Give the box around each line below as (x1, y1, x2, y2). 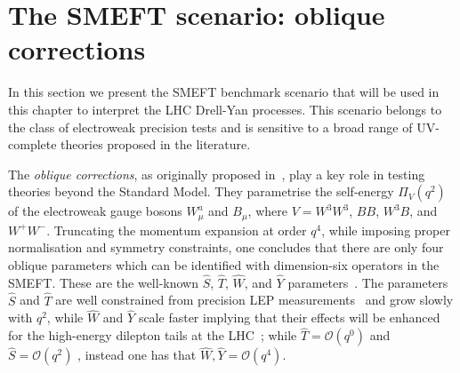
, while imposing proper (321, 220, 450, 239)
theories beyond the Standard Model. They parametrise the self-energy (8, 182, 394, 201)
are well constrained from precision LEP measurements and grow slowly (55, 290, 454, 309)
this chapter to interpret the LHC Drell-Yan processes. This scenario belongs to (8, 99, 442, 118)
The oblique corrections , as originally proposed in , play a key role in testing (8, 164, 425, 183)
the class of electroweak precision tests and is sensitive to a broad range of (8, 117, 413, 136)
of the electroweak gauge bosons (8, 202, 182, 220)
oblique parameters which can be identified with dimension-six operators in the (8, 255, 440, 274)
